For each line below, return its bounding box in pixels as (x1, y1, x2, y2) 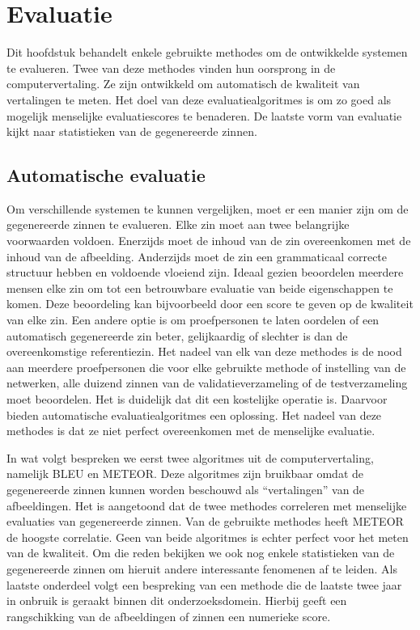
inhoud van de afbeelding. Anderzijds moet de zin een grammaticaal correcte (6, 247, 388, 264)
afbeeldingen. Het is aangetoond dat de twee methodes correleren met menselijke (6, 497, 407, 514)
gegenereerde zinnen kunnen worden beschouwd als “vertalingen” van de (6, 480, 365, 497)
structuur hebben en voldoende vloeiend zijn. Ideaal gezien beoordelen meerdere (6, 264, 404, 281)
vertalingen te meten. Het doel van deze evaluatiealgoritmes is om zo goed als (6, 91, 392, 108)
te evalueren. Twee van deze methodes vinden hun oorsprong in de (6, 59, 336, 76)
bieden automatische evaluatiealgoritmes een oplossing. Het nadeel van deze (6, 406, 382, 423)
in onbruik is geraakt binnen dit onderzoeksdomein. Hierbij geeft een (6, 592, 347, 609)
